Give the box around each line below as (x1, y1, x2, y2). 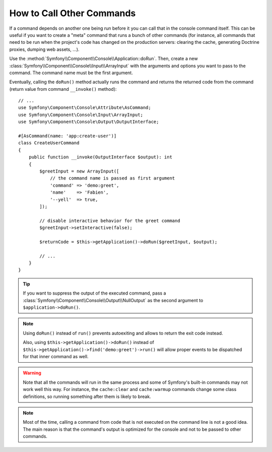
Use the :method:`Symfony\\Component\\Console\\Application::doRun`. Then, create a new (9, 55, 198, 62)
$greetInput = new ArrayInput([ (39, 168, 119, 174)
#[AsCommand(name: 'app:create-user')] (18, 133, 117, 139)
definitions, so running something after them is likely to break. (23, 393, 151, 400)
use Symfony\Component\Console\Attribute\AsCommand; (18, 105, 151, 110)
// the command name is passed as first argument (50, 176, 175, 181)
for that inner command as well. (23, 353, 89, 359)
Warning (23, 370, 41, 376)
